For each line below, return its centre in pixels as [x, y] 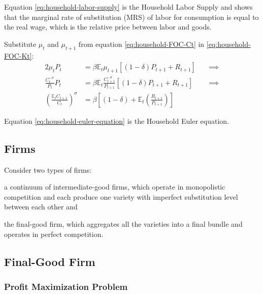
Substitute [20, 44]
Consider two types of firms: [48, 169]
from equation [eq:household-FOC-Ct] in [141, 44]
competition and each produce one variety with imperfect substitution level [121, 196]
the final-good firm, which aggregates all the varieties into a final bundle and [123, 224]
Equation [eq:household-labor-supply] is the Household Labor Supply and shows [128, 7]
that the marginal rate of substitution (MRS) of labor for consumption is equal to [131, 17]
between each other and [41, 207]
